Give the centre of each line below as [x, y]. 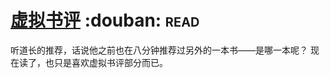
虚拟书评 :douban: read [105, 20]
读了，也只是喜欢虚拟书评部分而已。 [93, 62]
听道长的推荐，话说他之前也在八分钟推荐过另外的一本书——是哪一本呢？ [159, 50]
